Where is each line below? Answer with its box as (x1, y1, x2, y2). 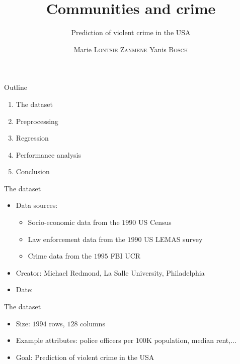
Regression (16, 133, 49, 143)
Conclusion (16, 166, 50, 177)
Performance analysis (16, 149, 81, 160)
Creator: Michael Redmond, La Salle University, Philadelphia (16, 267, 205, 278)
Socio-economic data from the (28, 217, 120, 227)
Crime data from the (28, 251, 92, 261)
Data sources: (16, 200, 58, 210)
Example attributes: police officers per (16, 335, 134, 345)
